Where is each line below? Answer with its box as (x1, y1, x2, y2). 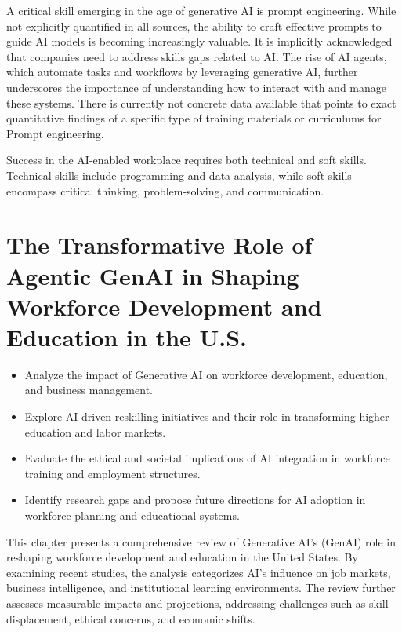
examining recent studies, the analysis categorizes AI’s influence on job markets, (6, 564, 391, 580)
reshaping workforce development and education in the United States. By (6, 549, 358, 565)
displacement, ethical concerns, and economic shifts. (6, 610, 255, 627)
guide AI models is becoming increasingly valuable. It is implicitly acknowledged (6, 33, 393, 49)
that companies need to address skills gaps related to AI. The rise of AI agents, (6, 48, 387, 64)
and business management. (24, 382, 153, 398)
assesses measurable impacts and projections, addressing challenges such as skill (6, 594, 389, 611)
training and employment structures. (24, 465, 201, 481)
